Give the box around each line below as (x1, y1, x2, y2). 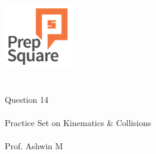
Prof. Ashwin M (5, 139, 63, 152)
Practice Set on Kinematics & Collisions (5, 116, 151, 128)
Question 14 (5, 93, 49, 105)
